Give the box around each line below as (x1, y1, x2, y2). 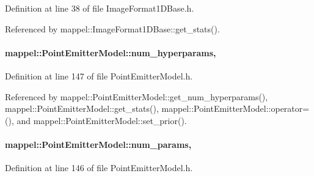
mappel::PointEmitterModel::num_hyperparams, (5, 46, 216, 59)
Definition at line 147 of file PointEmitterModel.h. (5, 69, 193, 82)
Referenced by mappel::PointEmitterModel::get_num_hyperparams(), (5, 90, 268, 103)
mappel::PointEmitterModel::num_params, (5, 137, 192, 150)
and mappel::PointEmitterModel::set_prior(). (16, 114, 187, 127)
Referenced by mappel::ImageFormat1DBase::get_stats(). (5, 22, 220, 35)
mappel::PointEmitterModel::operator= (161, 102, 310, 115)
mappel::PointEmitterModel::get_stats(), (5, 102, 159, 115)
